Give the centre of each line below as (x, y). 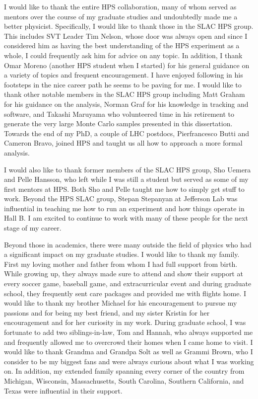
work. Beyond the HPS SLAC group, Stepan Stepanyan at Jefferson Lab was (121, 199)
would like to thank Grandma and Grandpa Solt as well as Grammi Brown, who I (129, 352)
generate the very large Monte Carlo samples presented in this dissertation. (118, 123)
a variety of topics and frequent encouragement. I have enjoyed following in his (124, 75)
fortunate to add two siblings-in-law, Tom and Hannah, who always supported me (129, 332)
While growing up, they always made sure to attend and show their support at (124, 274)
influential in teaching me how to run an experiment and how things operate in (124, 208)
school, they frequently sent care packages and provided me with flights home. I (125, 293)
